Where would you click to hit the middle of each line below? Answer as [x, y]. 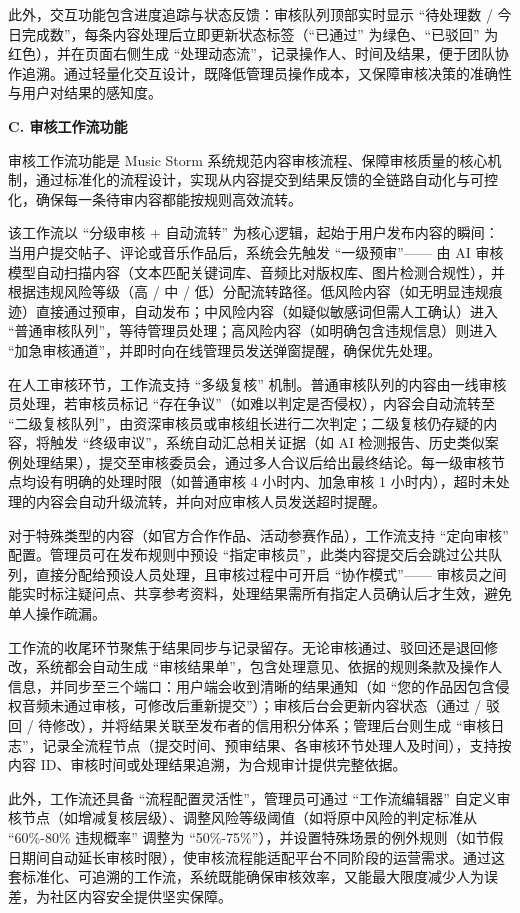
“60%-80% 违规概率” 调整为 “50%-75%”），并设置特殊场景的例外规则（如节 [249, 836]
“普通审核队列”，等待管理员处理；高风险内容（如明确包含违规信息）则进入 [253, 330]
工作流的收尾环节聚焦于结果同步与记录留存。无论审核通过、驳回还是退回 [246, 646]
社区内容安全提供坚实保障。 [140, 895]
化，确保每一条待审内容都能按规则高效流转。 [155, 198]
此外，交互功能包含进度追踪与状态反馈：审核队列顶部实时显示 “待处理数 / [250, 14]
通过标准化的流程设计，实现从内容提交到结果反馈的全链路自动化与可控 [266, 179]
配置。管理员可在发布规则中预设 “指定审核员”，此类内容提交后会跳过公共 [248, 554]
